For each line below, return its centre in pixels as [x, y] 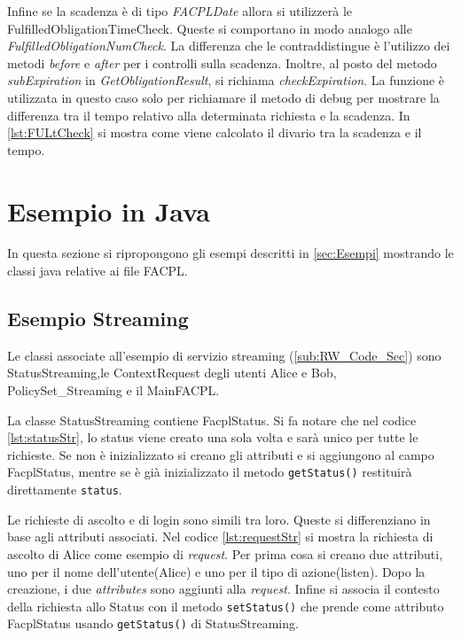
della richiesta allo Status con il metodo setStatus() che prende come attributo [226, 606]
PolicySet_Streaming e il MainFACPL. [113, 390]
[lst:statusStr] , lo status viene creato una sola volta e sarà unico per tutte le [213, 437]
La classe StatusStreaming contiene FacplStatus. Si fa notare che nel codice [212, 420]
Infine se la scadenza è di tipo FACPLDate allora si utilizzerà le [180, 11]
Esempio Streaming [98, 319]
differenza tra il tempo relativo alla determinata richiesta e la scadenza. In [209, 115]
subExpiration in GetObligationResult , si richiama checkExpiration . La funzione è [226, 80]
